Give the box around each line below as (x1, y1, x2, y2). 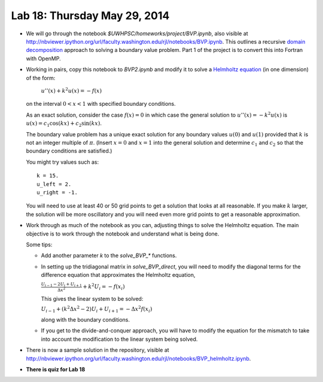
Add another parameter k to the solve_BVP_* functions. (41, 252, 177, 259)
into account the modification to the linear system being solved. (41, 335, 198, 343)
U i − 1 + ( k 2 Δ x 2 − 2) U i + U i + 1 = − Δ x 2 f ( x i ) (41, 305, 153, 314)
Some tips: (26, 241, 53, 248)
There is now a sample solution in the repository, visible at (26, 347, 170, 354)
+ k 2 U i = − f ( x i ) (83, 282, 125, 291)
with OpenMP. (26, 54, 61, 62)
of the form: (26, 74, 56, 81)
